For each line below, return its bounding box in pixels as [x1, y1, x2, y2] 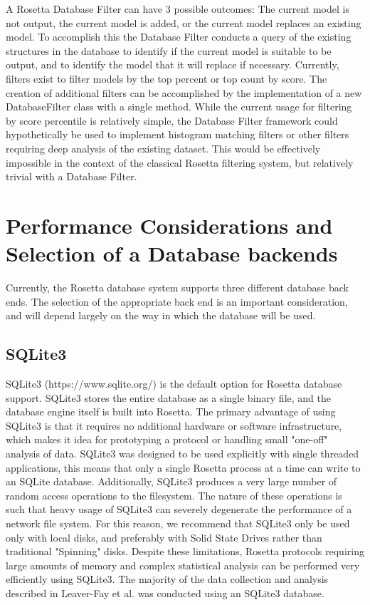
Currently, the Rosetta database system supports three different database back [6, 280, 349, 295]
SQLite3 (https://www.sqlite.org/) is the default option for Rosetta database [6, 376, 342, 391]
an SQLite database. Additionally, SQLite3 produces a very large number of [6, 474, 337, 489]
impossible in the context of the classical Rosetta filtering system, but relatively [6, 155, 354, 170]
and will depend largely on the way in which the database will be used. [6, 308, 316, 323]
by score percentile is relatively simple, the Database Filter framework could [6, 113, 338, 128]
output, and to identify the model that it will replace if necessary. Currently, [6, 57, 339, 72]
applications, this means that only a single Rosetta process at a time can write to [6, 460, 361, 475]
